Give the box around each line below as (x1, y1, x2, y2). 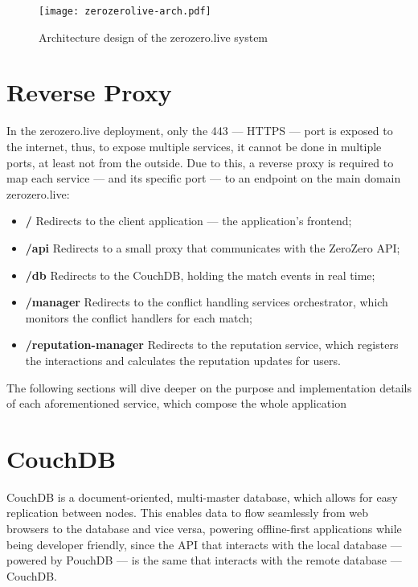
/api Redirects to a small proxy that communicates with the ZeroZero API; (25, 239, 400, 256)
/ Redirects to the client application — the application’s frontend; (25, 212, 352, 229)
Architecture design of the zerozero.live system (39, 28, 268, 45)
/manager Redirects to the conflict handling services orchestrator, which (25, 293, 388, 310)
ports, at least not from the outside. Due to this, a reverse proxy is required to (6, 154, 394, 170)
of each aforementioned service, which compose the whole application (6, 395, 346, 412)
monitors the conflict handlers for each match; (25, 309, 253, 326)
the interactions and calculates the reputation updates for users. (25, 351, 341, 368)
